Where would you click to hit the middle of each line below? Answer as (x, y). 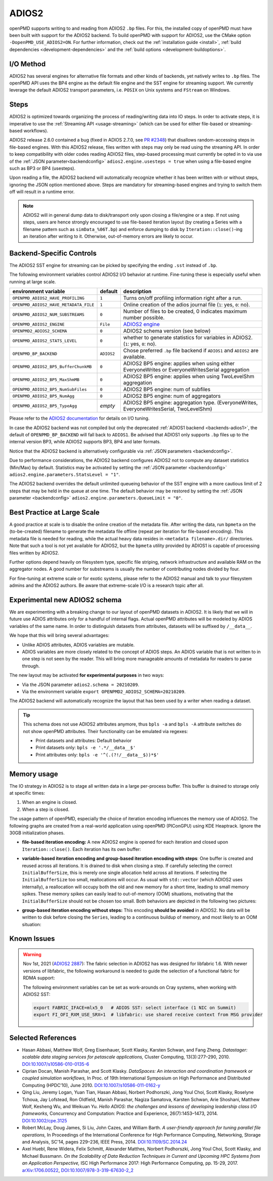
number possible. (144, 317)
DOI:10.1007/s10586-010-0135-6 (56, 1064)
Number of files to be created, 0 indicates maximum (185, 311)
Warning (32, 955)
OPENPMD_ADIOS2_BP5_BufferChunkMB (52, 367)
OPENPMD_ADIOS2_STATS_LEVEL (45, 340)
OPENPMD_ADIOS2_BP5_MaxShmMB (46, 379)
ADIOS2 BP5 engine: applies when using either (179, 364)
